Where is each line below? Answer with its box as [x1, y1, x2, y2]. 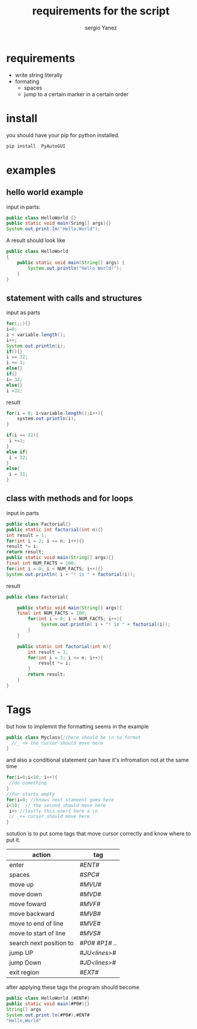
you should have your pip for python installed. [6, 131, 120, 139]
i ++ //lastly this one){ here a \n [8, 808, 98, 814]
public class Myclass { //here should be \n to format [6, 734, 141, 740]
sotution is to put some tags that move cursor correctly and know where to [6, 830, 191, 837]
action [32, 850, 51, 859]
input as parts [6, 309, 41, 316]
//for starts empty [6, 791, 55, 797]
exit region [9, 968, 39, 977]
